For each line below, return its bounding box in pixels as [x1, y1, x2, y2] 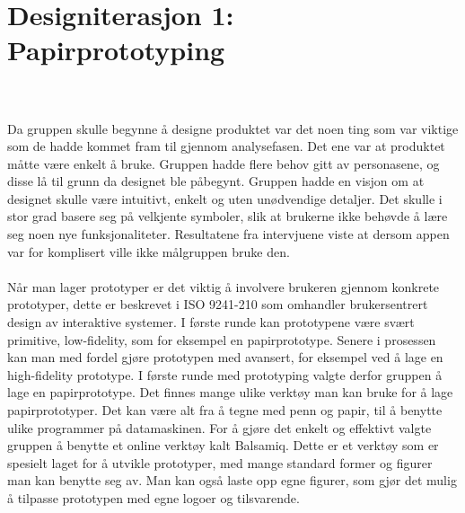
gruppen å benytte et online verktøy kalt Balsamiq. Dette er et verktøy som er [7, 436, 439, 455]
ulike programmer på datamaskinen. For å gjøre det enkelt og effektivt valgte [7, 418, 432, 437]
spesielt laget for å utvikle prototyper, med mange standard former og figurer [7, 453, 433, 472]
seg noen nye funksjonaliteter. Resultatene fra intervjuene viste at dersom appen [7, 225, 450, 243]
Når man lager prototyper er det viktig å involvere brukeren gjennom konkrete [7, 277, 440, 296]
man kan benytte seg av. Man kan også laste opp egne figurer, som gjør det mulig [7, 471, 457, 490]
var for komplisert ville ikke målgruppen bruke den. [7, 242, 290, 261]
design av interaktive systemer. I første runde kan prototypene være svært [7, 313, 415, 332]
